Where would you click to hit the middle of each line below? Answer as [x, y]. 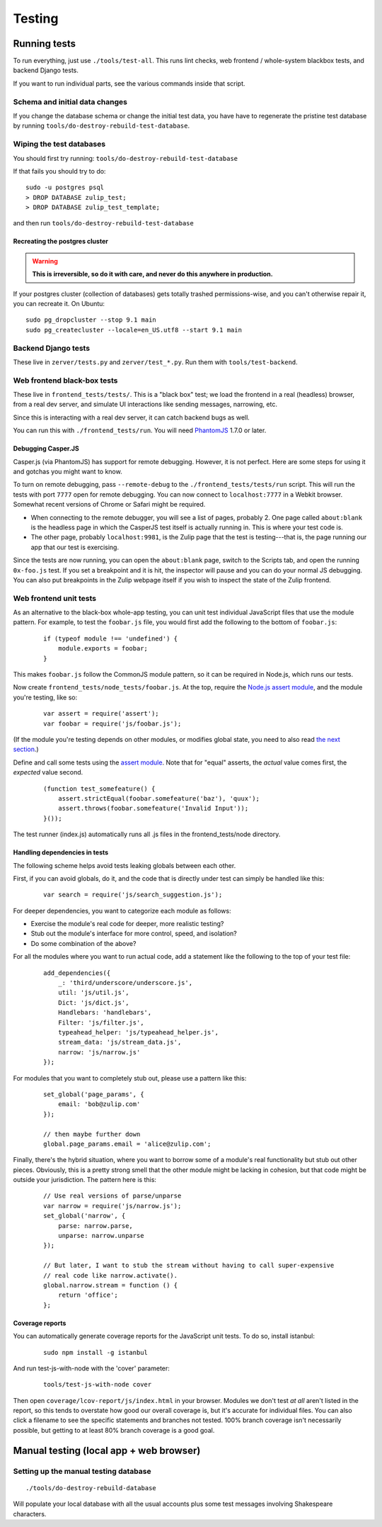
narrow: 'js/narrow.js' [99, 1052]
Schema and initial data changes [70, 101]
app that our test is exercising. [75, 547]
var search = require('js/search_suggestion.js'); [133, 895]
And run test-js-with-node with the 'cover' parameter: [91, 1368]
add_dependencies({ [77, 973]
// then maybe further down [92, 1134]
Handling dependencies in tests [61, 852]
